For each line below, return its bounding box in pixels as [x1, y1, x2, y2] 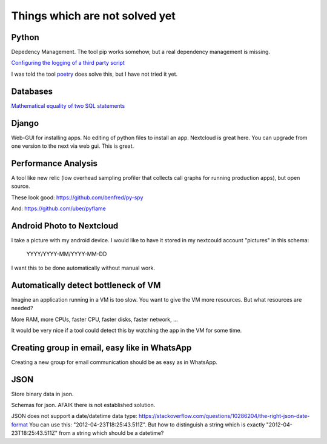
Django [11, 118, 39, 128]
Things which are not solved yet [11, 9, 176, 22]
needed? [11, 305, 33, 312]
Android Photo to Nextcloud [11, 220, 119, 231]
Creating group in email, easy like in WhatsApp [11, 342, 192, 353]
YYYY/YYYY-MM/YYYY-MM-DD [26, 250, 107, 257]
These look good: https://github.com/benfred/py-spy [11, 194, 144, 201]
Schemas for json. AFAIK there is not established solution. [11, 402, 156, 409]
